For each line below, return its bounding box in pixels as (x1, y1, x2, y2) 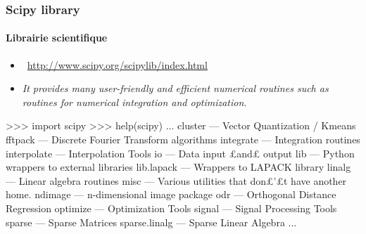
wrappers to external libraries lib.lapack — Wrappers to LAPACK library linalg (6, 160, 351, 174)
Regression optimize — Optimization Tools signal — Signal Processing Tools (6, 200, 337, 215)
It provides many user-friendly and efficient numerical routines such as (22, 81, 329, 96)
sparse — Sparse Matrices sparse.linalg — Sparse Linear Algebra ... (6, 214, 297, 229)
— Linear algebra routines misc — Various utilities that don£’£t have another (6, 173, 347, 188)
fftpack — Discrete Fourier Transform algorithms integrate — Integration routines (6, 132, 360, 147)
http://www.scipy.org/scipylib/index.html (27, 57, 208, 72)
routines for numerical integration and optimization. (22, 94, 247, 109)
